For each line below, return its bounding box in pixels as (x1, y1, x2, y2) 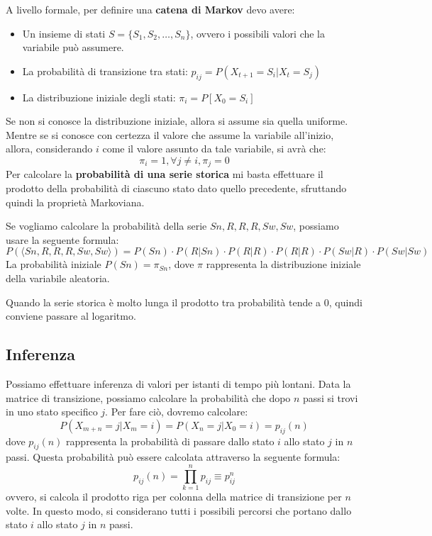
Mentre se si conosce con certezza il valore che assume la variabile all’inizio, (6, 127, 334, 142)
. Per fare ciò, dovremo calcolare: (105, 404, 248, 419)
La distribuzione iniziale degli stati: (22, 89, 176, 104)
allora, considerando (6, 141, 93, 156)
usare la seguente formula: (6, 232, 119, 247)
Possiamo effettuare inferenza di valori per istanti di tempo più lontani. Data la (6, 376, 351, 391)
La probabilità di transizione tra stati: (22, 63, 188, 78)
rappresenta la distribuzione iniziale (206, 257, 361, 272)
